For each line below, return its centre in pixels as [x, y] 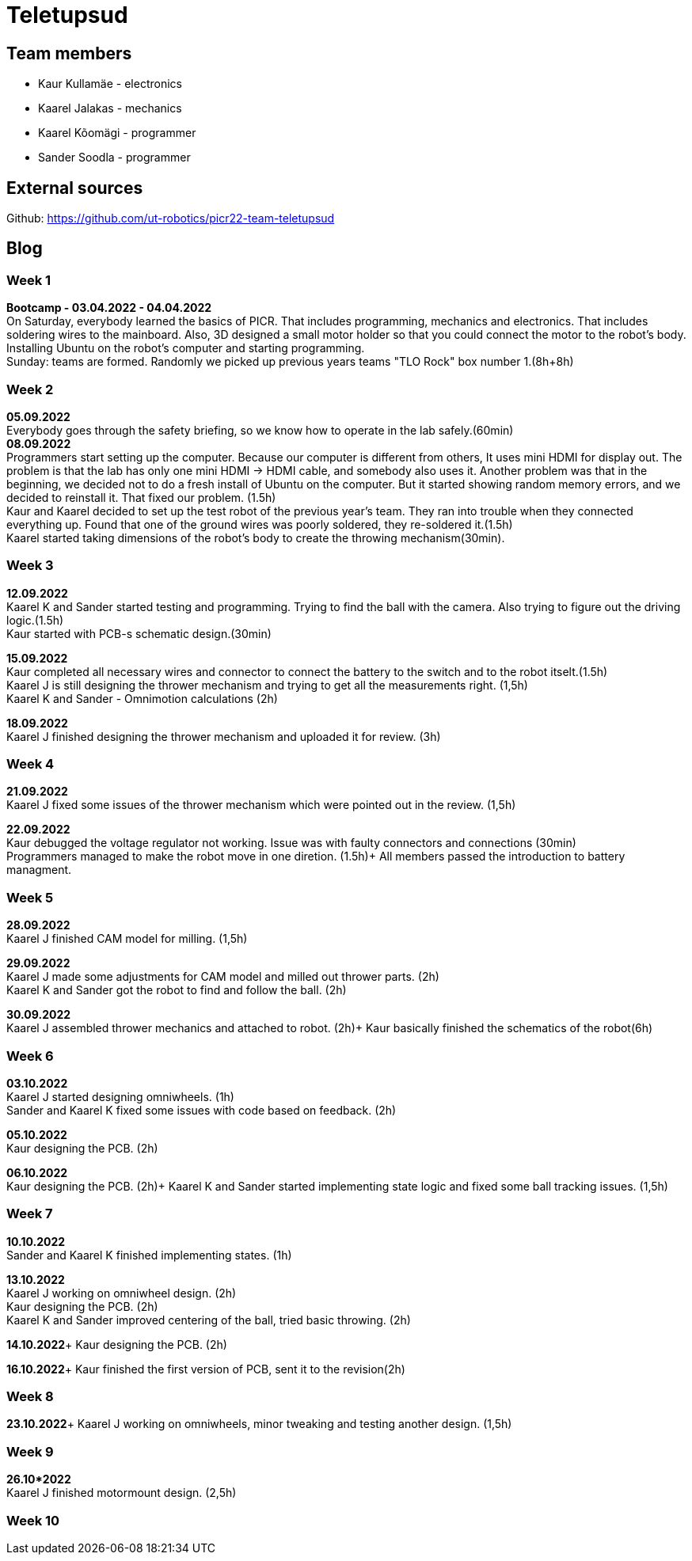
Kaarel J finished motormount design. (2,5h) [122, 1493]
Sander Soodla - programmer [114, 158]
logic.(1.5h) [35, 620]
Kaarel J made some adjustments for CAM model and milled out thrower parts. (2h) [223, 977]
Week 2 [30, 389]
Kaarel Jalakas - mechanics [110, 108]
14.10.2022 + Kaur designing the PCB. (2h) [117, 1344]
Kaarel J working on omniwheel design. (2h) [122, 1293]
